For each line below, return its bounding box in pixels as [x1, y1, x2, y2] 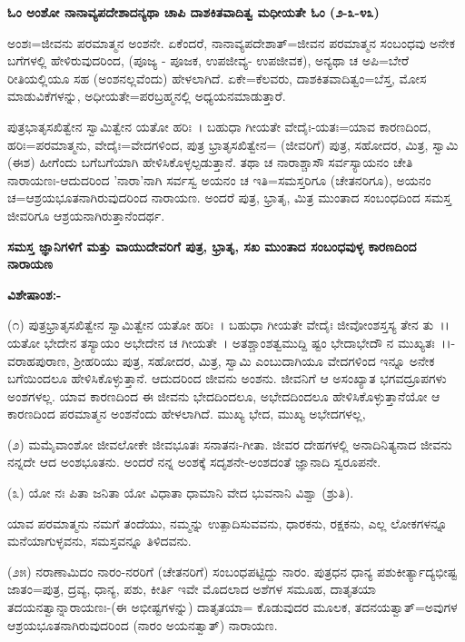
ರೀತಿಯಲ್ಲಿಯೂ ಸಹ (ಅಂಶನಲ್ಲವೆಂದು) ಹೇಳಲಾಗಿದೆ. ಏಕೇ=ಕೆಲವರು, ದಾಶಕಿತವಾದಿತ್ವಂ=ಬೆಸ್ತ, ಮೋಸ [7, 68, 427, 87]
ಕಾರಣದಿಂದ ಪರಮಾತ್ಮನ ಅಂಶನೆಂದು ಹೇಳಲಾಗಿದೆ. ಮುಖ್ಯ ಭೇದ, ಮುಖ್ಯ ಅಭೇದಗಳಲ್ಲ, [7, 404, 366, 423]
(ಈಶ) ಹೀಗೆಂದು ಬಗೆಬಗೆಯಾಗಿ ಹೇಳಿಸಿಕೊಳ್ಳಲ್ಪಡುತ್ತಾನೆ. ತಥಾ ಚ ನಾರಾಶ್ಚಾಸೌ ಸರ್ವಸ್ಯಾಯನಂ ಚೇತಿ [7, 153, 413, 172]
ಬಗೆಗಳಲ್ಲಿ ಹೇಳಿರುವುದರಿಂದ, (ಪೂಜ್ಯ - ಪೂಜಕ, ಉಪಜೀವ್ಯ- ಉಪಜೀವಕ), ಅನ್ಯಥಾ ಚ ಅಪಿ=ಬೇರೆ [7, 51, 409, 70]
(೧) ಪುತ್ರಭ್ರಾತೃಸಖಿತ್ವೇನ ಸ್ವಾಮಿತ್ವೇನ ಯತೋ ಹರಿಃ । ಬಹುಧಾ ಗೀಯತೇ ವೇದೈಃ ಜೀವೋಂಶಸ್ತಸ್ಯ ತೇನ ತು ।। [7, 315, 450, 334]
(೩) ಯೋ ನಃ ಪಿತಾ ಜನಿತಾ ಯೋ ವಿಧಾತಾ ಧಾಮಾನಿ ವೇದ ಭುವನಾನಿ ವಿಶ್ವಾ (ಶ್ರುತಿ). [7, 483, 354, 502]
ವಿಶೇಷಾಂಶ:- [7, 284, 62, 303]
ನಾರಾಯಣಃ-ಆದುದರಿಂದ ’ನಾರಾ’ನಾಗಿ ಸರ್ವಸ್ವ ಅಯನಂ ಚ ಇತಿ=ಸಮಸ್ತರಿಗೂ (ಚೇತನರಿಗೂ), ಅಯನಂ [7, 170, 431, 189]
